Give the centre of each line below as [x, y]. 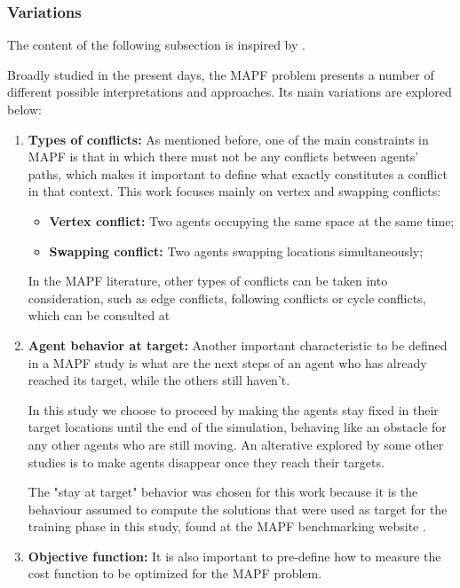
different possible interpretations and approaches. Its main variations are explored [230, 92]
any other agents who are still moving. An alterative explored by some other [236, 444]
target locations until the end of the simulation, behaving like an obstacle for [237, 427]
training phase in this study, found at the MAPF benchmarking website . [227, 526]
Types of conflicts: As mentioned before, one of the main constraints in [228, 139]
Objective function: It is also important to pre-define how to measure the [234, 556]
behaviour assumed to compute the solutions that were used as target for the [238, 509]
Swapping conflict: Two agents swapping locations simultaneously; [236, 251]
